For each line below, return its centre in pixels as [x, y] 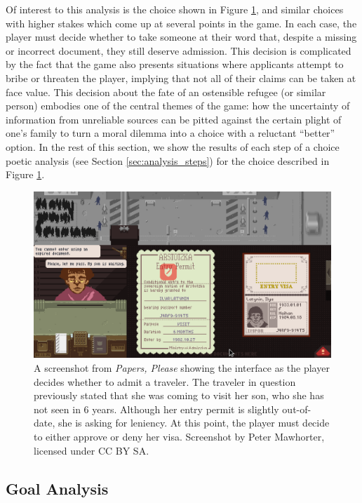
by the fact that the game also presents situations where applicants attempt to [175, 64]
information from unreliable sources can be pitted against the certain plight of [174, 119]
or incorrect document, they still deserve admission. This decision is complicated [179, 50]
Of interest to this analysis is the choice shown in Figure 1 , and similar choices [175, 9]
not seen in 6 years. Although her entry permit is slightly [156, 409]
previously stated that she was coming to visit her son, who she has [179, 395]
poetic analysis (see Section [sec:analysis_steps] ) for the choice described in [168, 160]
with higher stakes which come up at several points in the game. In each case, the [181, 23]
